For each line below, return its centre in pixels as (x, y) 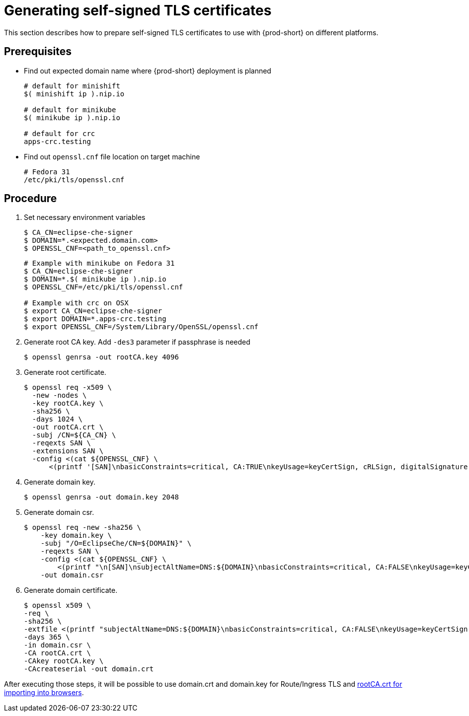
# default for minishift (72, 86)
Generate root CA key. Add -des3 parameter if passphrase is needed (137, 342)
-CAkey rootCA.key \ (64, 661)
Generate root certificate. (65, 372)
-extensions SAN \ (68, 451)
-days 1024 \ (57, 419)
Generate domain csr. (59, 512)
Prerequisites (38, 52)
